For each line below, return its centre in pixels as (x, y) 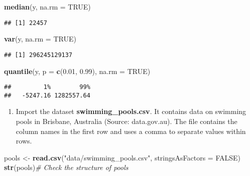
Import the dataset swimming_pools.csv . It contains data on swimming (131, 111)
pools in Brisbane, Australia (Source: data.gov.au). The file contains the (127, 121)
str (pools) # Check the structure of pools (66, 167)
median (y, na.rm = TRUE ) (47, 6)
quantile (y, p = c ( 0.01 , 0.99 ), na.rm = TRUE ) (77, 71)
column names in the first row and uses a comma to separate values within (131, 131)
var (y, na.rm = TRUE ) (40, 39)
